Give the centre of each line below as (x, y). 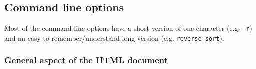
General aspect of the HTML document (86, 60)
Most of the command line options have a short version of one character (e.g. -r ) (128, 28)
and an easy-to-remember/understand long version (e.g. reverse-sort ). (114, 38)
